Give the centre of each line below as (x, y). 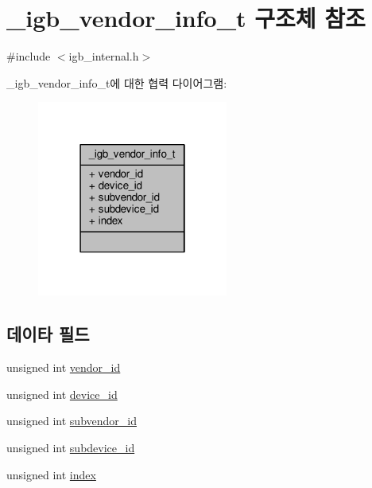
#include (29, 56)
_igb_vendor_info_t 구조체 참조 (186, 18)
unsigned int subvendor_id (72, 421)
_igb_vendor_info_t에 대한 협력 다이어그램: (117, 82)
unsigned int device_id (62, 394)
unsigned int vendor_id (64, 367)
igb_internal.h (104, 56)
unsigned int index (51, 474)
